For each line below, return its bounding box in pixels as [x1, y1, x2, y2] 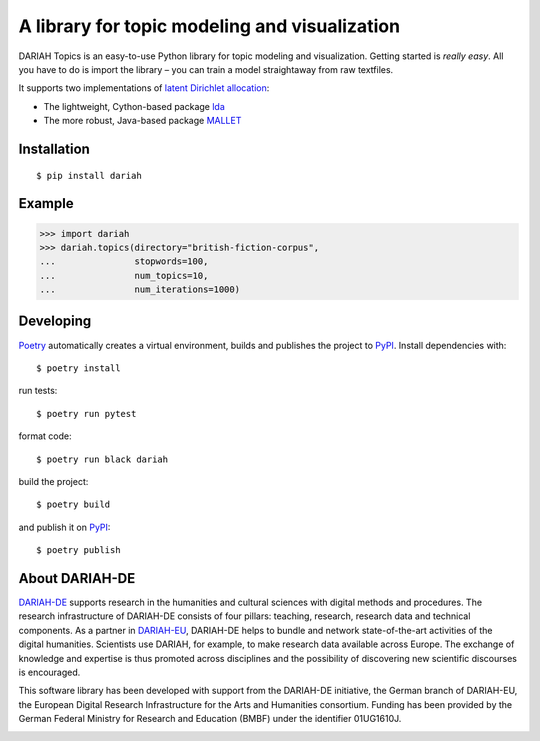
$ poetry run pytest [36, 408, 137, 419]
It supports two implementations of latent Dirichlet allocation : [18, 82, 270, 94]
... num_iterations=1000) [39, 284, 240, 295]
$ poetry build [36, 499, 111, 510]
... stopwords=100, [39, 256, 209, 267]
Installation [18, 140, 90, 157]
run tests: [18, 385, 58, 397]
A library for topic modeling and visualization [18, 15, 400, 37]
